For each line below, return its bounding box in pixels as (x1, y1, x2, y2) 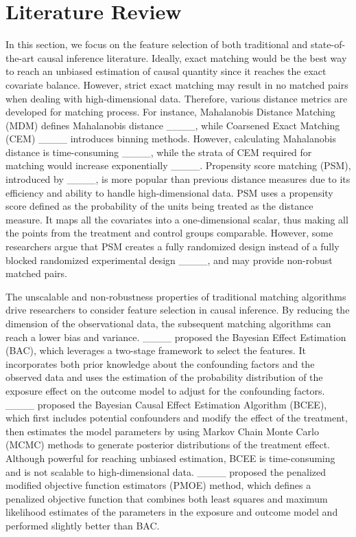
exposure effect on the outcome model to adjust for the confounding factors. (5, 383, 325, 397)
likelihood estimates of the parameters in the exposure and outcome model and (5, 505, 338, 519)
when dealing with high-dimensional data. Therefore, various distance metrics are (5, 91, 348, 105)
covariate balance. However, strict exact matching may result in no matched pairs (5, 77, 348, 91)
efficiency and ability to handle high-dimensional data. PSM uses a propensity (5, 185, 333, 199)
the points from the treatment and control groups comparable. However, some (5, 226, 333, 240)
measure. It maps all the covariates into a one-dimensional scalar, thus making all (5, 212, 348, 226)
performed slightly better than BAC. (5, 518, 160, 532)
